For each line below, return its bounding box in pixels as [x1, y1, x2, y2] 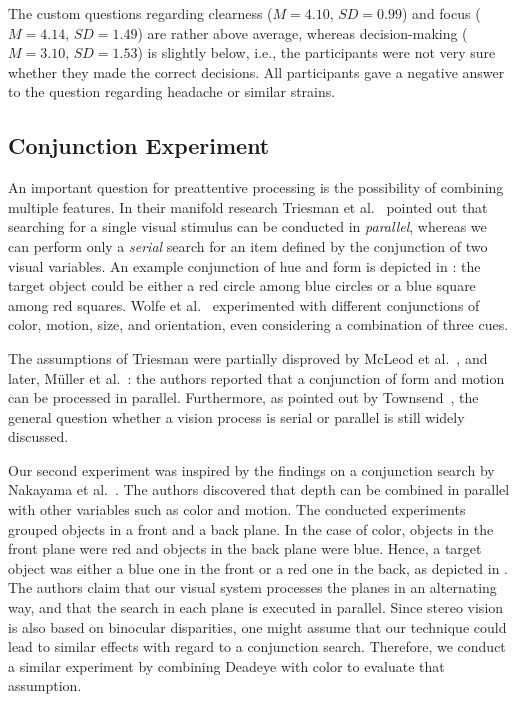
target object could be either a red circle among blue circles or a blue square [8, 275, 476, 296]
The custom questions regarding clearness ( [8, 3, 273, 23]
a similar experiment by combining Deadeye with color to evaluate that [8, 655, 445, 676]
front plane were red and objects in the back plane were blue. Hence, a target [8, 538, 482, 559]
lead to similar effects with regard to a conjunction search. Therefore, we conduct [8, 636, 506, 657]
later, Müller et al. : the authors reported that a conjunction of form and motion [8, 367, 505, 388]
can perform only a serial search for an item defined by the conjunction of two [8, 235, 488, 256]
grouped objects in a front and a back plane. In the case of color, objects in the [8, 518, 494, 539]
